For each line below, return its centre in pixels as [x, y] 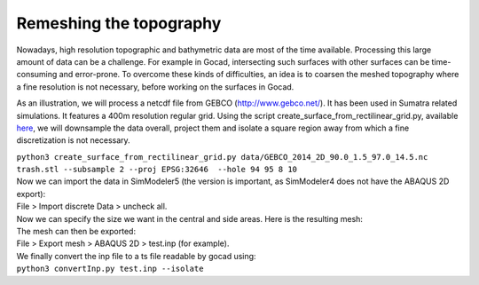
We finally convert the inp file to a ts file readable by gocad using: [136, 256]
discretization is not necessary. [73, 140]
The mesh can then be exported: [76, 232]
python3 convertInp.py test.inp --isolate [110, 269]
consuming [37, 75]
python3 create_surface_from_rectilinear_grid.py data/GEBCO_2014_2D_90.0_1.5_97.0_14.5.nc [222, 157]
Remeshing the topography [119, 23]
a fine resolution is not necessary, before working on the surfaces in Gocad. [155, 87]
